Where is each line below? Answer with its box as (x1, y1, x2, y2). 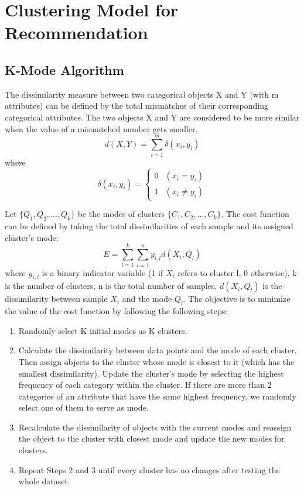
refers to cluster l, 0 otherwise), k (177, 266, 297, 278)
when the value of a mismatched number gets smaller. (5, 122, 198, 135)
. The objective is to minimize (183, 292, 291, 305)
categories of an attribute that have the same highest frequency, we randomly (18, 390, 296, 402)
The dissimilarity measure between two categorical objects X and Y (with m (5, 88, 279, 100)
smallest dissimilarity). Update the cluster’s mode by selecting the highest (18, 367, 284, 379)
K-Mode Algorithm (5, 60, 124, 78)
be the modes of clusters (77, 208, 165, 220)
